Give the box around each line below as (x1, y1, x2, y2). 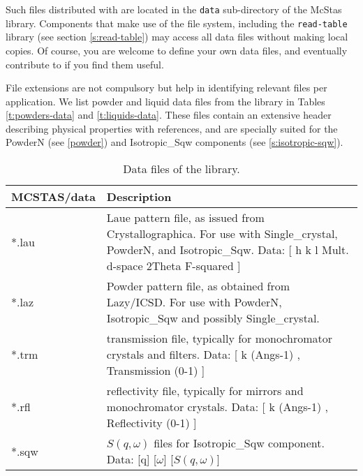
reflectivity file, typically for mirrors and (106, 382, 304, 399)
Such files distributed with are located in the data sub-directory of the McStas (6, 2, 342, 16)
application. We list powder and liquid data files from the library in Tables (6, 94, 325, 108)
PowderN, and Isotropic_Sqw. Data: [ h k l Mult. (106, 241, 349, 258)
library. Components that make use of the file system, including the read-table (6, 15, 348, 30)
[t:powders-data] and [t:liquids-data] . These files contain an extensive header (6, 107, 332, 122)
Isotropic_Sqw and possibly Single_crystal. (106, 310, 320, 327)
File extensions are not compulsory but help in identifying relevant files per (6, 80, 327, 95)
